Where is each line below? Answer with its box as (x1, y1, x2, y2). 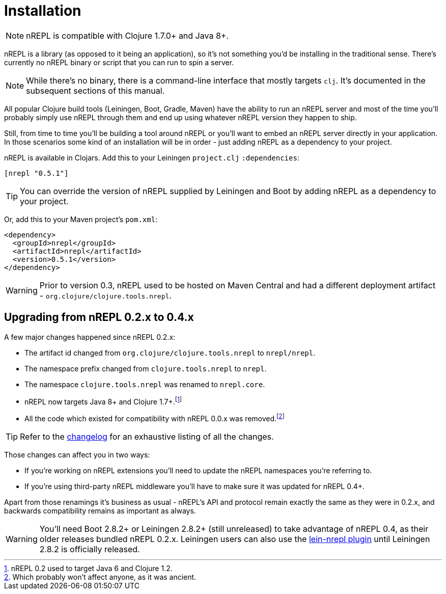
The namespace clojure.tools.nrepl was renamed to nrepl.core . (24, 380, 265, 389)
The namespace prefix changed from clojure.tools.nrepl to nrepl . (24, 364, 267, 373)
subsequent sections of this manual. (26, 85, 165, 96)
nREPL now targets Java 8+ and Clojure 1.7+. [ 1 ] (24, 395, 182, 406)
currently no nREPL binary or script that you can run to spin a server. (4, 58, 234, 67)
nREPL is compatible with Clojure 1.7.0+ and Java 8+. (26, 30, 229, 41)
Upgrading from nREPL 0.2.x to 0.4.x (4, 311, 194, 324)
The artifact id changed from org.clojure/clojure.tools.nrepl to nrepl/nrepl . (24, 348, 316, 357)
